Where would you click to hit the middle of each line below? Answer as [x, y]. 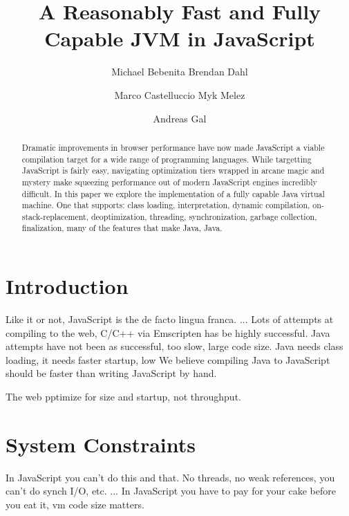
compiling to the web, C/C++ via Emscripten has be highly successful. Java [168, 332]
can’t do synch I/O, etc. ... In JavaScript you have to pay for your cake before [171, 491]
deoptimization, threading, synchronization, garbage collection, [204, 216]
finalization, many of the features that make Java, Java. [122, 228]
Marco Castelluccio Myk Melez [180, 94]
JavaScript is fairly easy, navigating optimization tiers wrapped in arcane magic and [173, 171]
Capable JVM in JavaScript [180, 38]
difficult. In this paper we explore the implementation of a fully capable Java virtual [173, 193]
